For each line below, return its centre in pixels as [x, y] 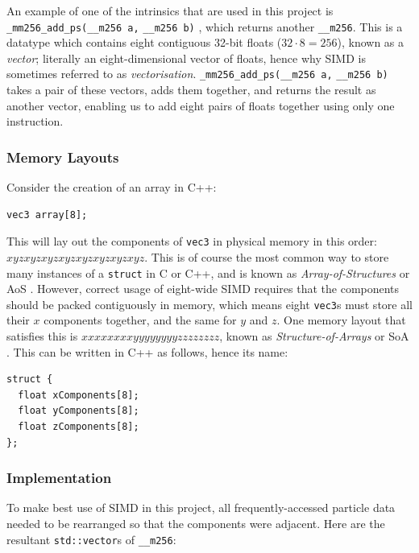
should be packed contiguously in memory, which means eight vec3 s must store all [209, 304]
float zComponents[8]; [79, 427]
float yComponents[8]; [79, 411]
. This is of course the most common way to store [267, 256]
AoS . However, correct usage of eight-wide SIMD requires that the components [203, 289]
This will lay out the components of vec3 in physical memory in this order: [192, 241]
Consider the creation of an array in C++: [112, 187]
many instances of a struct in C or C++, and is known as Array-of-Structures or [208, 272]
